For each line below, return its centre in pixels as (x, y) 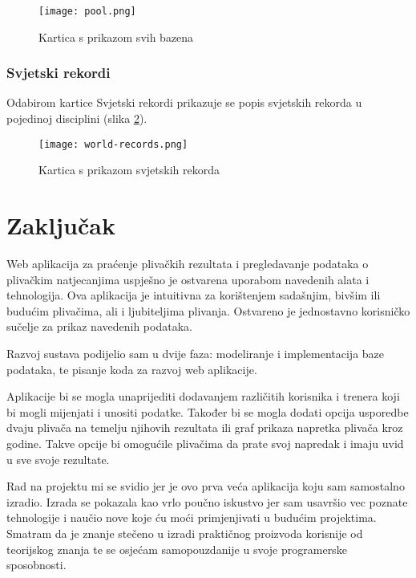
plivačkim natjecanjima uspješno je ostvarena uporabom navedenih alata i (188, 279)
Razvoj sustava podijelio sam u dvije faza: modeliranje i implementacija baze (196, 353)
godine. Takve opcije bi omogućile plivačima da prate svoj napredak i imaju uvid (205, 443)
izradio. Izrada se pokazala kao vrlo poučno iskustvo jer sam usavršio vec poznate (207, 501)
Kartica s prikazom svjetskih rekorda (129, 170)
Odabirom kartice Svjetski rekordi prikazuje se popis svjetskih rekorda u (184, 102)
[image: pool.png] (87, 11)
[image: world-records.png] (113, 144)
